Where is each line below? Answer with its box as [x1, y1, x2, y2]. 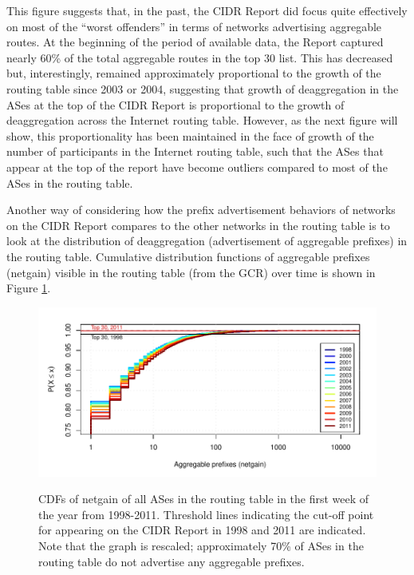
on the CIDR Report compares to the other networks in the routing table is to [6, 216, 390, 233]
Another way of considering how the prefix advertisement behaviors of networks [6, 201, 396, 218]
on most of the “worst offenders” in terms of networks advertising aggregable [6, 18, 382, 34]
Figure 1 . [6, 280, 51, 296]
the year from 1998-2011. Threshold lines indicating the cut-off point [38, 506, 374, 522]
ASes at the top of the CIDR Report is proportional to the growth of [6, 96, 345, 113]
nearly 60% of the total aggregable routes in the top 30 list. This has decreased [6, 49, 393, 65]
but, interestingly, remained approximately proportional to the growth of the [6, 65, 381, 81]
